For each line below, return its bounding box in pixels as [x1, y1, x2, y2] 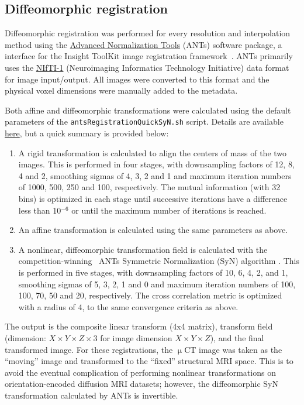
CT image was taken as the [184, 343, 282, 355]
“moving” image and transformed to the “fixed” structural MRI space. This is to [5, 355, 293, 367]
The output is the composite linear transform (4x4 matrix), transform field [5, 320, 273, 332]
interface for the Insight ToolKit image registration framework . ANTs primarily [5, 50, 293, 62]
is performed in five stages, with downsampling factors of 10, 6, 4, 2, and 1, [18, 266, 288, 278]
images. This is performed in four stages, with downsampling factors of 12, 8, [18, 158, 295, 170]
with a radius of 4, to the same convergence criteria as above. [18, 300, 239, 313]
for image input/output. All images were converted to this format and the [5, 73, 270, 85]
